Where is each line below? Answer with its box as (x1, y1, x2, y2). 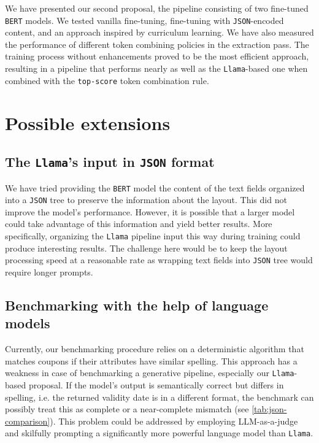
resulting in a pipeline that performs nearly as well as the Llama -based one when (5, 62, 308, 75)
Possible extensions (5, 110, 171, 135)
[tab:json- (252, 403, 287, 415)
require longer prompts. (5, 265, 93, 278)
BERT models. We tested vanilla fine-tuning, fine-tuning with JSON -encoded (5, 13, 284, 26)
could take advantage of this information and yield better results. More (5, 217, 272, 230)
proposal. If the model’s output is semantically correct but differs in (28, 378, 284, 391)
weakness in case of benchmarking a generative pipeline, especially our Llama (5, 366, 294, 379)
